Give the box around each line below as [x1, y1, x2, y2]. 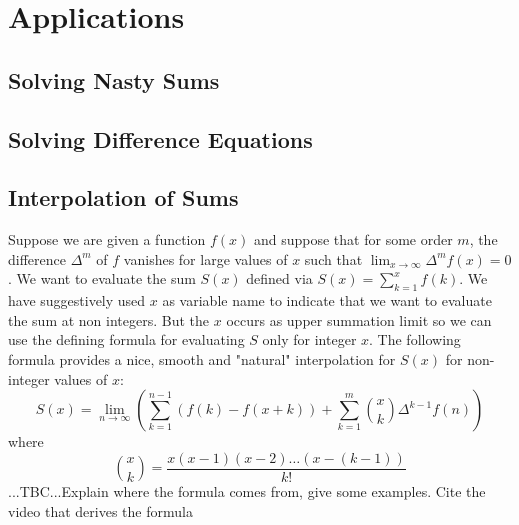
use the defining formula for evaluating [8, 329, 245, 350]
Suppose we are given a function [8, 229, 206, 250]
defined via [246, 268, 313, 289]
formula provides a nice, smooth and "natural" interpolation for [8, 348, 396, 369]
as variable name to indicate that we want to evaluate [162, 290, 492, 311]
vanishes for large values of [123, 248, 288, 269]
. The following [369, 329, 461, 350]
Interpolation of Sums [8, 182, 239, 213]
